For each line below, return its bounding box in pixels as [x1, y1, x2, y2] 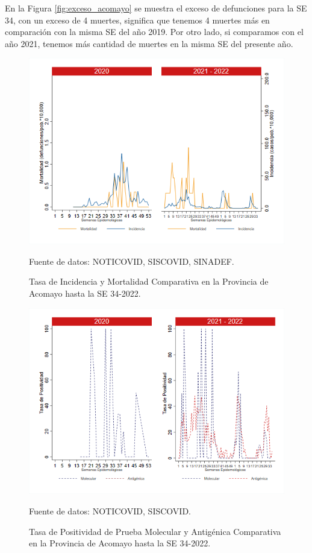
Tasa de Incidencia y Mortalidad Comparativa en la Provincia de [29, 275, 269, 288]
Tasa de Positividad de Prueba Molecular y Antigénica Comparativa [29, 525, 281, 537]
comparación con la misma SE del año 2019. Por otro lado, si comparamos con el [5, 25, 304, 38]
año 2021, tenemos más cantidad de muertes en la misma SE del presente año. [5, 37, 293, 49]
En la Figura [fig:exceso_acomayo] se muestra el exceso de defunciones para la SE [5, 2, 307, 14]
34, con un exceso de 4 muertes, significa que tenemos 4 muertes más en [5, 13, 270, 26]
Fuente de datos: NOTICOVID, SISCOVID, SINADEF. [29, 254, 234, 267]
